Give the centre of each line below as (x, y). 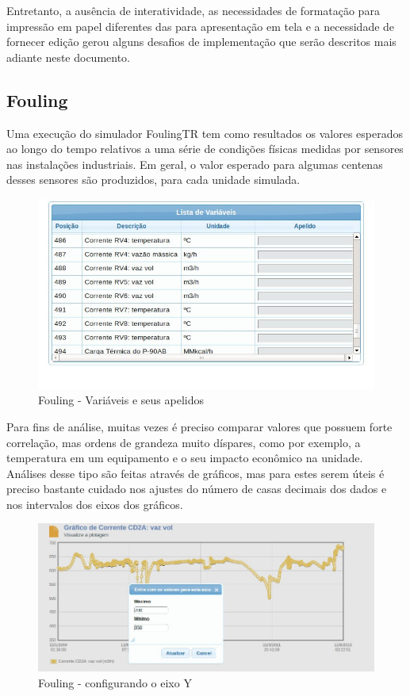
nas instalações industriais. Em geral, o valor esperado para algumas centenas (195, 164)
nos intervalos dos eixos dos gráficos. (95, 504)
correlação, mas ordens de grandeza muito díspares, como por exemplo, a (184, 442)
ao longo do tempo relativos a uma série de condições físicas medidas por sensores (205, 149)
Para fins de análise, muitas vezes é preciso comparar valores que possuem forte (199, 426)
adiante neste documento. (69, 57)
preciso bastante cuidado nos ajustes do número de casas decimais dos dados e (197, 489)
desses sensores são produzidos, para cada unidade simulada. (153, 180)
